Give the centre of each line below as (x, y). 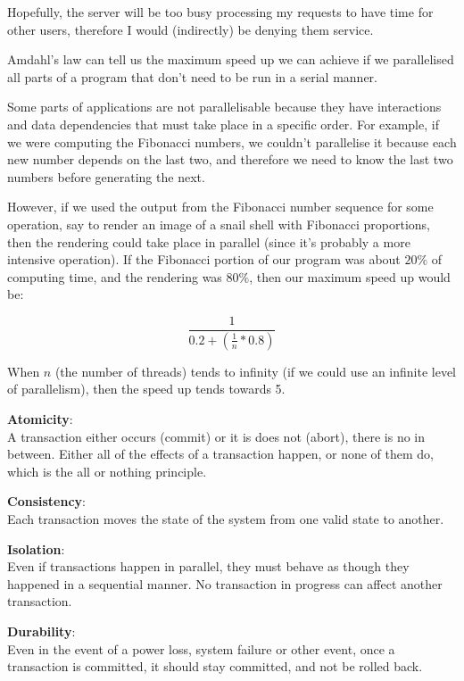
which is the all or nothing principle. (107, 471)
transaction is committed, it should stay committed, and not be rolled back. (215, 666)
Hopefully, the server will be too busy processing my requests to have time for (220, 12)
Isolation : (36, 548)
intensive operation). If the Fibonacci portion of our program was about (204, 259)
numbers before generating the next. (106, 176)
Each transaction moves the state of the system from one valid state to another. (226, 518)
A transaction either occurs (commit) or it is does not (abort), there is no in (216, 436)
